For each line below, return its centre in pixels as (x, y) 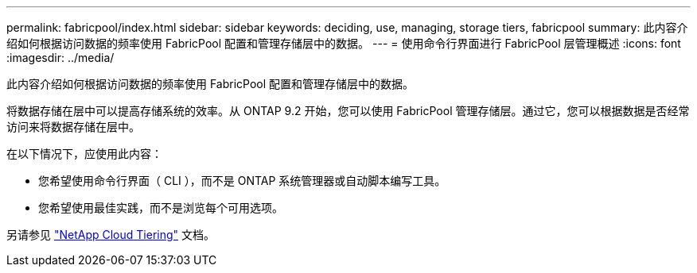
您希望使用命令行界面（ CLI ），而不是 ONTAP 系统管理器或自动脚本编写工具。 (242, 181)
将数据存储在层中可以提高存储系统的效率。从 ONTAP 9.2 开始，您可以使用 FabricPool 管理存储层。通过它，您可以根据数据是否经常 (348, 111)
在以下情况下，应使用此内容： (84, 154)
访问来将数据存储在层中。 (73, 127)
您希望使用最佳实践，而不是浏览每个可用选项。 (161, 208)
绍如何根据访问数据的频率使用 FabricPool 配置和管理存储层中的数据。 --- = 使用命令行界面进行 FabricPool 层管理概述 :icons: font (344, 43)
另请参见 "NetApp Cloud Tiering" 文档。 (111, 235)
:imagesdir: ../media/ (60, 58)
